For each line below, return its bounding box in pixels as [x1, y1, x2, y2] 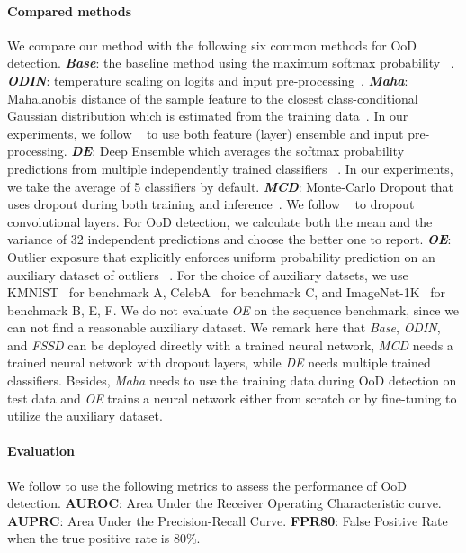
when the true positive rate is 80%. [7, 529, 201, 548]
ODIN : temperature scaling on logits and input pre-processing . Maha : [7, 70, 408, 89]
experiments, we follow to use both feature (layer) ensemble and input [7, 123, 404, 142]
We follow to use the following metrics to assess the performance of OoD [7, 476, 408, 494]
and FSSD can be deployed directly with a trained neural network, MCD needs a [7, 335, 453, 354]
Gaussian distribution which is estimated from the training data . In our [7, 106, 408, 125]
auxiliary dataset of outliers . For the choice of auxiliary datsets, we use [7, 265, 408, 284]
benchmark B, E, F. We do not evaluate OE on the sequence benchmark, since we [7, 300, 460, 319]
